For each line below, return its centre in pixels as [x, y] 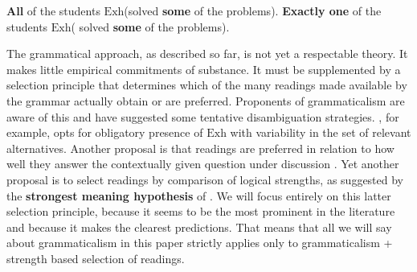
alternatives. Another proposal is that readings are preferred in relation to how [200, 148]
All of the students [53, 10]
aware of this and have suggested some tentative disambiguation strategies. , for [203, 116]
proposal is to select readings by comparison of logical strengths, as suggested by [205, 179]
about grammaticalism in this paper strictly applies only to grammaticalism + [200, 243]
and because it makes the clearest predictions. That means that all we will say [199, 227]
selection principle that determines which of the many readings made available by [207, 85]
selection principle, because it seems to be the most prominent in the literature [201, 211]
